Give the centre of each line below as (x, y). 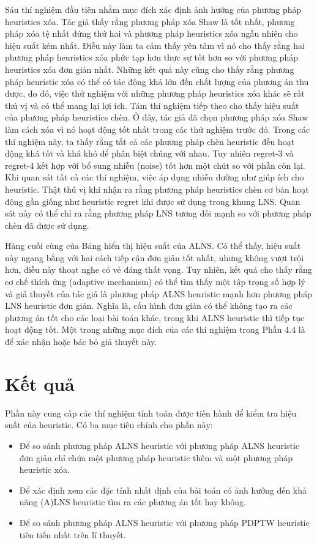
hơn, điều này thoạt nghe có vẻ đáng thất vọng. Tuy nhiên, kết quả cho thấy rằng (158, 269)
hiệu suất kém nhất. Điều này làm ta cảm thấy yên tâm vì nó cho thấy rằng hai (155, 45)
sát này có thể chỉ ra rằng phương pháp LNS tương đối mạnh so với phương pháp (158, 213)
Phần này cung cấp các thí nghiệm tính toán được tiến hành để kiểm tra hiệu (151, 413)
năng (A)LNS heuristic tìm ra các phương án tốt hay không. (133, 502)
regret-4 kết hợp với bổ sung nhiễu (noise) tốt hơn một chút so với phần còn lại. (155, 165)
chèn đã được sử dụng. (47, 225)
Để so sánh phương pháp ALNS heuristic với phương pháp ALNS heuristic (159, 445)
